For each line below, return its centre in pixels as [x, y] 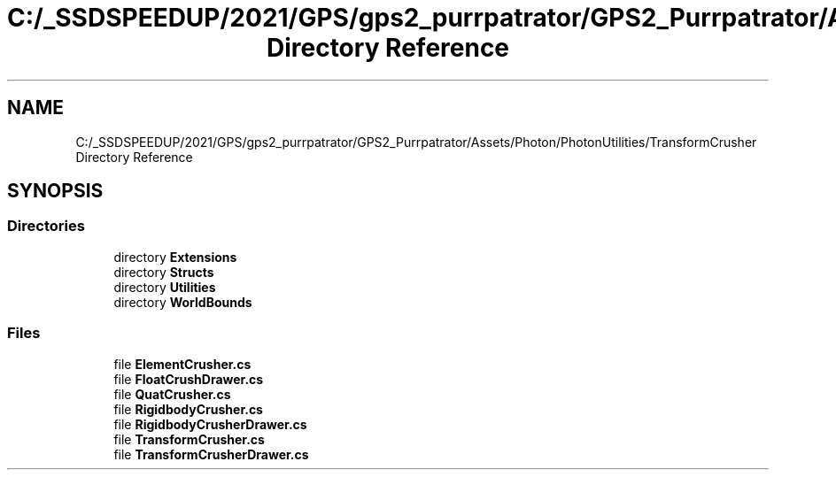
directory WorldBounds [183, 302]
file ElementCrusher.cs [182, 364]
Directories [46, 226]
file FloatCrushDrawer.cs [189, 379]
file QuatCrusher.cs [172, 394]
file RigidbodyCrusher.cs [188, 409]
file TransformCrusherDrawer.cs [211, 454]
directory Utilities [165, 287]
